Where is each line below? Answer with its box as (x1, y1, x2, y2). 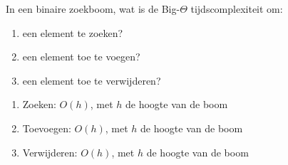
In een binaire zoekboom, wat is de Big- (6, 1, 180, 16)
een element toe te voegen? (22, 49, 140, 64)
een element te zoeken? (22, 25, 123, 40)
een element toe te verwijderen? (22, 73, 161, 87)
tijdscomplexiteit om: (190, 1, 283, 16)
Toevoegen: (22, 120, 71, 135)
